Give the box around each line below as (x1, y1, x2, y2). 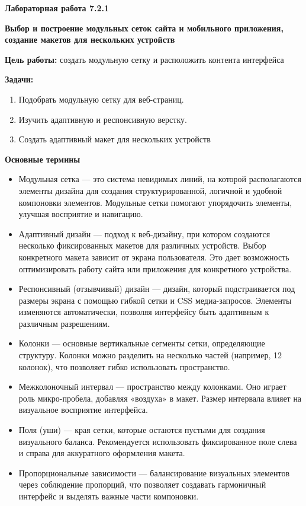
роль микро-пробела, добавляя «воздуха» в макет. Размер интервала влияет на (18, 392, 302, 404)
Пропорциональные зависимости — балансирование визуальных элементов (18, 466, 290, 479)
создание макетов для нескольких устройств (5, 33, 175, 46)
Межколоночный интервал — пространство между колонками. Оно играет (18, 380, 286, 393)
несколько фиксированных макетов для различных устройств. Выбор (18, 239, 266, 252)
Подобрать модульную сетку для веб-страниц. (18, 93, 184, 105)
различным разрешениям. (18, 317, 110, 329)
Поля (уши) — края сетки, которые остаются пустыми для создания (18, 424, 265, 436)
